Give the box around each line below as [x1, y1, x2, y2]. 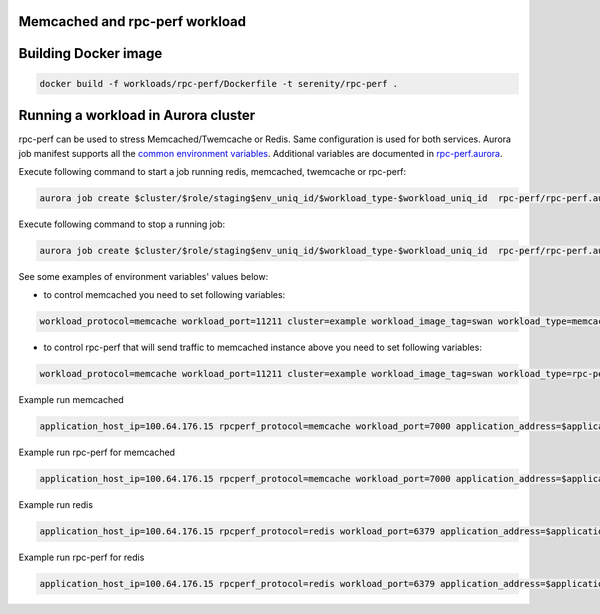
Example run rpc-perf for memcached [18, 446, 175, 459]
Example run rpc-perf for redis [18, 551, 145, 564]
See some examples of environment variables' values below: [18, 270, 269, 282]
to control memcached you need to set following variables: [43, 289, 286, 301]
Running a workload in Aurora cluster [18, 107, 256, 124]
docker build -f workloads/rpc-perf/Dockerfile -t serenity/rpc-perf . [39, 78, 399, 89]
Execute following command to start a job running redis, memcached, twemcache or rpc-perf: [18, 165, 407, 177]
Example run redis [18, 499, 94, 511]
